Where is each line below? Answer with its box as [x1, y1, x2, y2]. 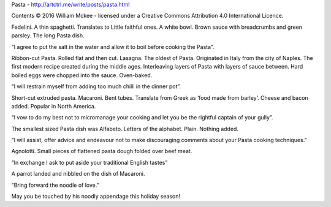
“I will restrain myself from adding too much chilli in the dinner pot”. [11, 83, 181, 90]
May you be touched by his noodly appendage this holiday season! [11, 193, 181, 200]
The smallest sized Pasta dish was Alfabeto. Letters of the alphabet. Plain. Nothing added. [11, 125, 239, 132]
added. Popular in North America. [11, 102, 96, 110]
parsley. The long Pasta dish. [11, 32, 85, 39]
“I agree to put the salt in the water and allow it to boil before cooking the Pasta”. [11, 43, 215, 50]
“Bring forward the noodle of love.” [11, 181, 99, 189]
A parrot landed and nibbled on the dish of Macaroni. [11, 170, 145, 178]
